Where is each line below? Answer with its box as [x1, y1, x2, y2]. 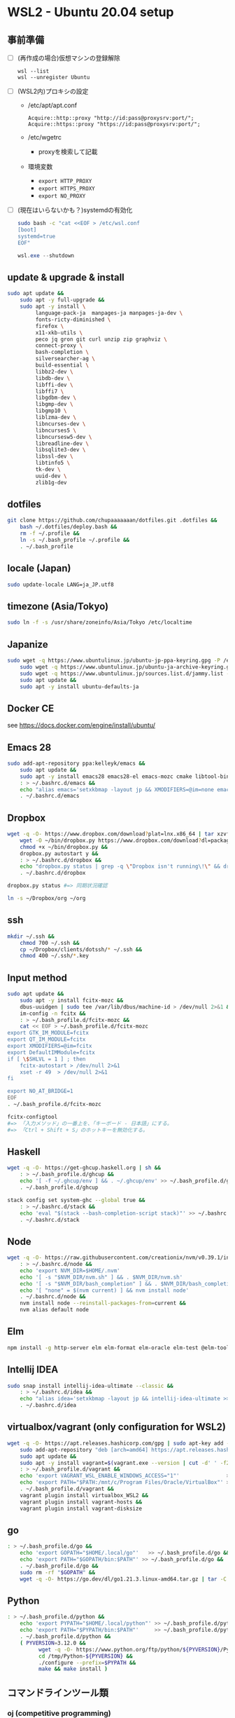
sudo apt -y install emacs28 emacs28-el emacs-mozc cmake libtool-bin [20, 772, 230, 780]
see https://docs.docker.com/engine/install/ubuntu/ [7, 721, 156, 730]
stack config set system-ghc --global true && [7, 1197, 145, 1204]
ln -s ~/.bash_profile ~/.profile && [20, 537, 130, 544]
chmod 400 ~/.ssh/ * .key [20, 953, 90, 960]
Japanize [7, 639, 48, 650]
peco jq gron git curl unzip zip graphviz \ [35, 336, 168, 343]
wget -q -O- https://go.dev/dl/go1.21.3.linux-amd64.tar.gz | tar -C [20, 1575, 227, 1583]
